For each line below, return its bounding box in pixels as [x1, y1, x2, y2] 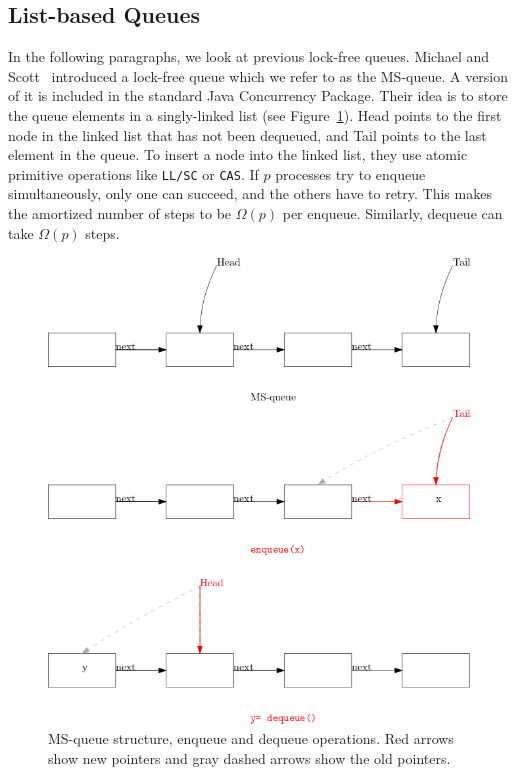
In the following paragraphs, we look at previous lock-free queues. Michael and [8, 46, 490, 67]
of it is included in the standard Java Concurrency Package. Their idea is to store [8, 85, 508, 106]
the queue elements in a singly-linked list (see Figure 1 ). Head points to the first [8, 104, 502, 125]
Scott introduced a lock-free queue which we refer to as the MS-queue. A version [8, 65, 509, 86]
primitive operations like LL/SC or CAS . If [8, 163, 259, 184]
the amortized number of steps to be [8, 203, 232, 224]
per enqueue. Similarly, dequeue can [282, 203, 503, 224]
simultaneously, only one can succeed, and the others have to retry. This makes [8, 183, 492, 204]
